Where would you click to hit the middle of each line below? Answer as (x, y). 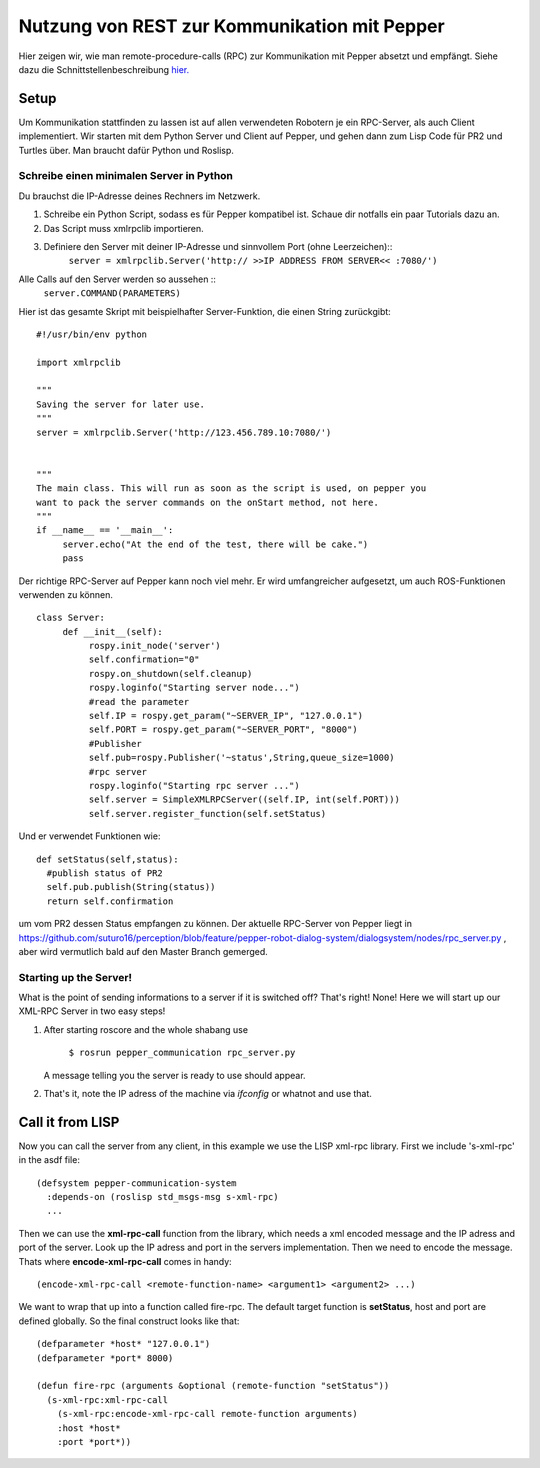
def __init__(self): (113, 631)
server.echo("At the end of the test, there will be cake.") (215, 544)
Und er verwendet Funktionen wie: (89, 836)
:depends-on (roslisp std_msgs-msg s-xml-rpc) (162, 1197)
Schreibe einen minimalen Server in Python (126, 176)
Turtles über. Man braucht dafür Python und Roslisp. (126, 150)
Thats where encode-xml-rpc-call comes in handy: (125, 1261)
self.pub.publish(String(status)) (131, 887)
